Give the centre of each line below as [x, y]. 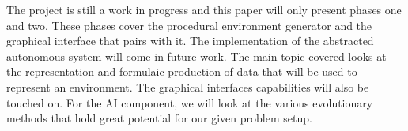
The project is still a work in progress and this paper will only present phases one [204, 9]
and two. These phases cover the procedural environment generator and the [189, 25]
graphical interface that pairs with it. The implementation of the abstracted [190, 41]
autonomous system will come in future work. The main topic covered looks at [196, 56]
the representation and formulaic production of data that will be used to [182, 71]
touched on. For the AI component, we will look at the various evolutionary [190, 102]
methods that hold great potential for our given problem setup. [159, 118]
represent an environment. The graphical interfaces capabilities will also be [188, 86]
